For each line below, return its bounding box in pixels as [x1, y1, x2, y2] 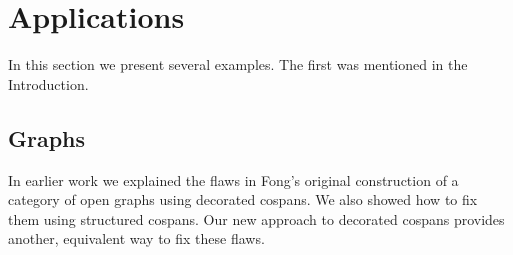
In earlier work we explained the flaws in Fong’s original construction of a [8, 169, 459, 190]
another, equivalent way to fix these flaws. [8, 228, 265, 249]
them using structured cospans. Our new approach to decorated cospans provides [8, 208, 505, 229]
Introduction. [8, 73, 89, 94]
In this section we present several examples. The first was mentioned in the [8, 54, 468, 75]
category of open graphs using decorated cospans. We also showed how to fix [8, 189, 478, 210]
